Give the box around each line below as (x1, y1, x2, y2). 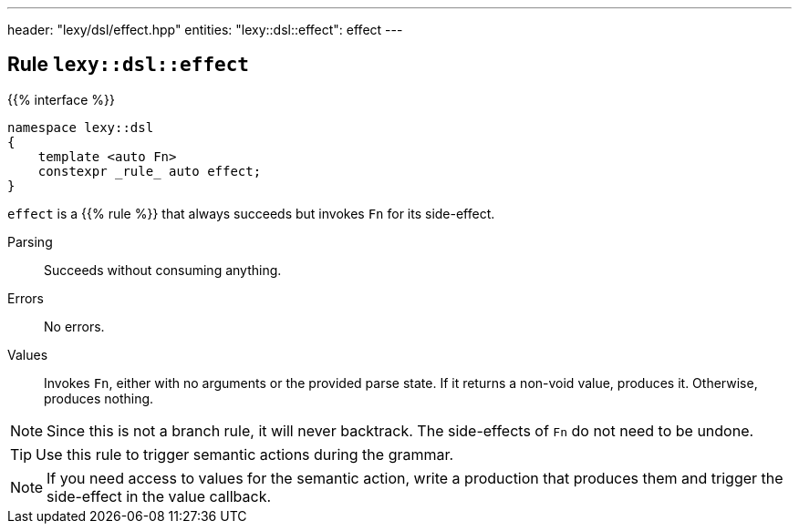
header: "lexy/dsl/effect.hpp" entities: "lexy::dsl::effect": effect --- (7, 22, 403, 37)
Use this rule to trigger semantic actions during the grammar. (36, 444, 454, 464)
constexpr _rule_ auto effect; (37, 163, 262, 179)
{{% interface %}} (7, 91, 115, 107)
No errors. (44, 318, 105, 334)
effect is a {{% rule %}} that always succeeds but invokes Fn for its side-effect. (7, 205, 495, 221)
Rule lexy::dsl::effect (7, 53, 249, 77)
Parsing (7, 233, 53, 250)
